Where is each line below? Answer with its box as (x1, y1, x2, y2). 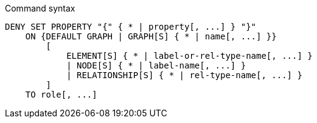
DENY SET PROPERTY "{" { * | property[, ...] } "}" (5, 22, 257, 32)
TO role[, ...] (25, 90, 97, 99)
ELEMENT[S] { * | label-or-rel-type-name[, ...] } (66, 51, 313, 61)
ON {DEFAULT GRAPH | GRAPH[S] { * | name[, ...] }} (25, 32, 277, 41)
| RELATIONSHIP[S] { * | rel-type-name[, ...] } (66, 70, 302, 80)
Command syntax (5, 3, 75, 13)
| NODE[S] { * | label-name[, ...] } (66, 61, 246, 70)
